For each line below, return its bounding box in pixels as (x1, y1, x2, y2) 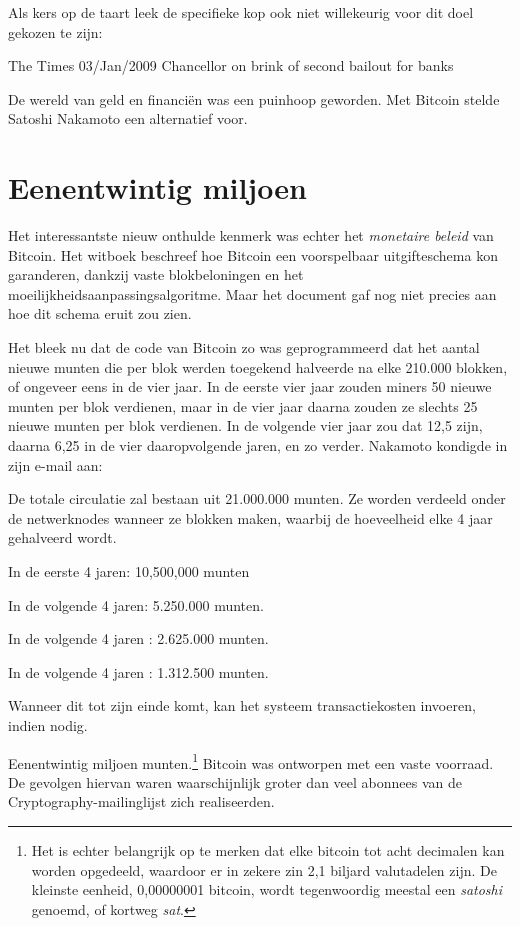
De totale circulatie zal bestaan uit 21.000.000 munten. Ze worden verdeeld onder (8, 488, 506, 509)
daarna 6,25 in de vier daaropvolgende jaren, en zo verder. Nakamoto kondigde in (8, 435, 508, 456)
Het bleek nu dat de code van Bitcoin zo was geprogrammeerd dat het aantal (8, 337, 480, 358)
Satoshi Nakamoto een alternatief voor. (8, 108, 248, 129)
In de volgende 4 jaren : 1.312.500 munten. (8, 661, 269, 682)
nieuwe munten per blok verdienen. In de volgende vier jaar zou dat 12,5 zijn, (8, 415, 483, 436)
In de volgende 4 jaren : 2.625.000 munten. (8, 628, 269, 649)
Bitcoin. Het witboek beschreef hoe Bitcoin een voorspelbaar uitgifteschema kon (8, 244, 498, 265)
